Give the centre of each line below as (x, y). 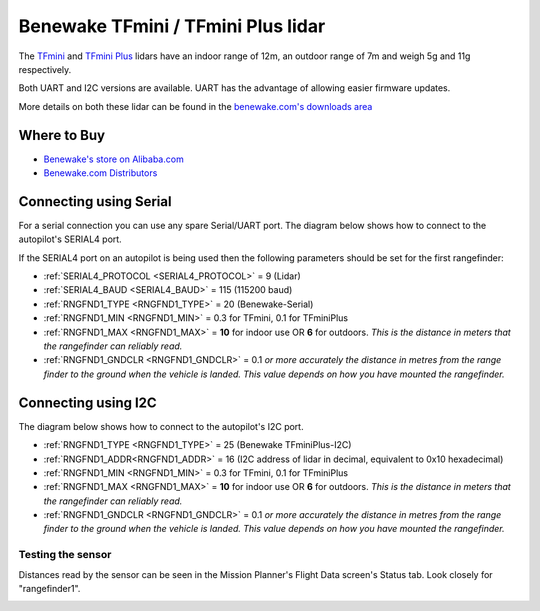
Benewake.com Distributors (100, 173)
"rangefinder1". (49, 588)
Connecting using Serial (95, 201)
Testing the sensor (65, 555)
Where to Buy (61, 135)
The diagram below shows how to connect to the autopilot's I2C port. (161, 426)
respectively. (45, 69)
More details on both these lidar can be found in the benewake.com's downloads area (195, 106)
